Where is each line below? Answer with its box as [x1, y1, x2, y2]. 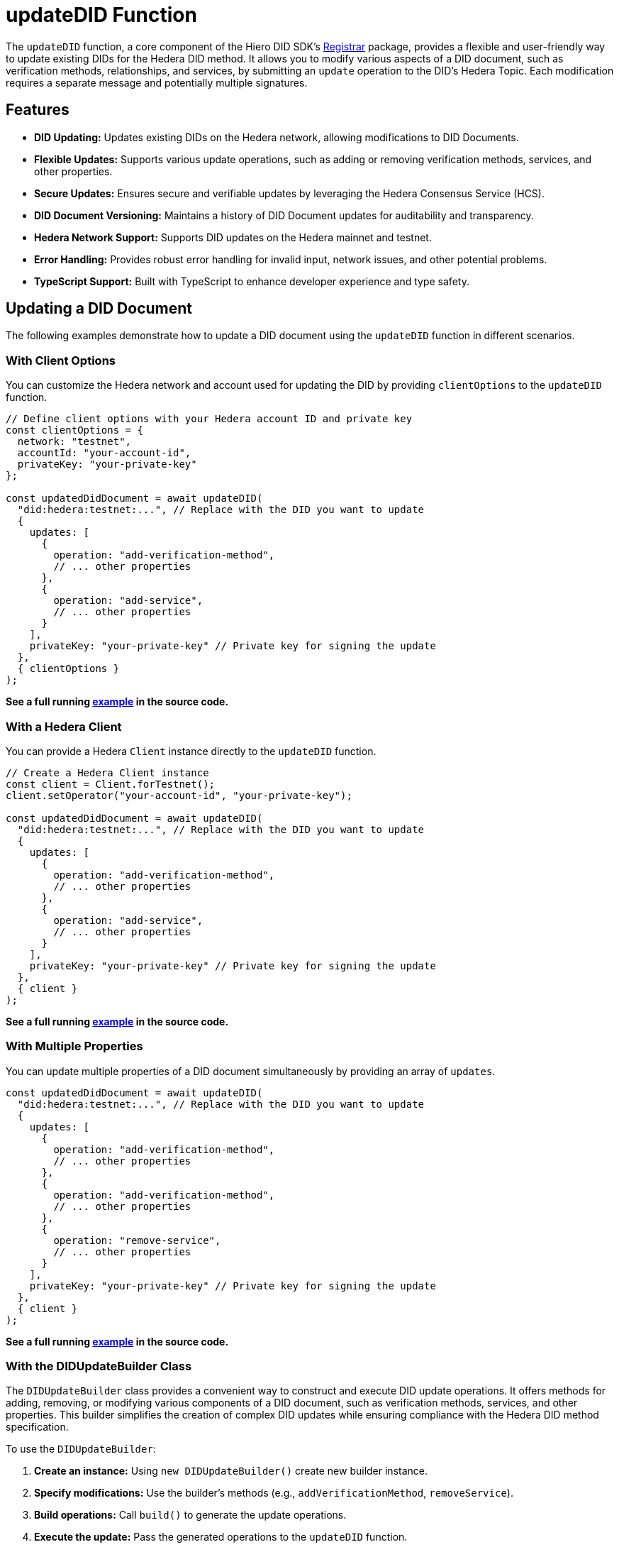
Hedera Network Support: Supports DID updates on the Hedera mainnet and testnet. [34, 231, 432, 243]
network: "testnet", [17, 436, 132, 448]
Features [6, 101, 69, 119]
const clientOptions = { [6, 424, 143, 436]
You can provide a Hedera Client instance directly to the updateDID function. [6, 744, 377, 757]
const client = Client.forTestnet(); [6, 778, 216, 790]
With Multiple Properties [6, 1039, 143, 1054]
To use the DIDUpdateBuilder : [6, 1443, 156, 1455]
